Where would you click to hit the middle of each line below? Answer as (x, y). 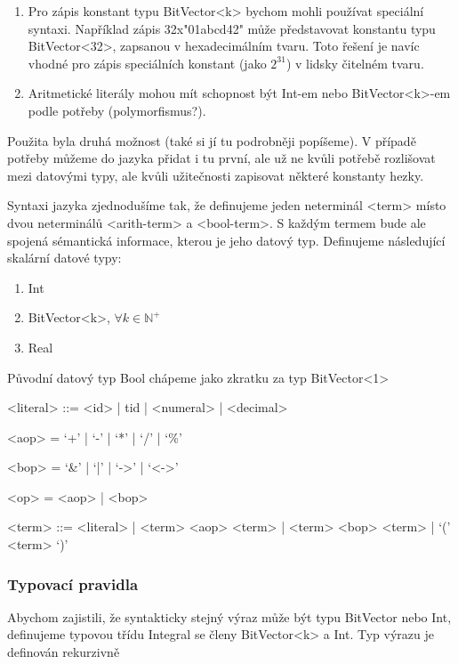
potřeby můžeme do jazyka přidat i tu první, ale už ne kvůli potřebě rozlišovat (221, 158)
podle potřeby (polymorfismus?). (117, 110)
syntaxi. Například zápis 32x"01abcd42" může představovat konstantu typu (232, 28)
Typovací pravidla (73, 583)
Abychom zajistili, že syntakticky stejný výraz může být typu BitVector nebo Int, (229, 616)
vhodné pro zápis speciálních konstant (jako (147, 63)
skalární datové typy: (64, 258)
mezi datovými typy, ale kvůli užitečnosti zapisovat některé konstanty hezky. (216, 175)
